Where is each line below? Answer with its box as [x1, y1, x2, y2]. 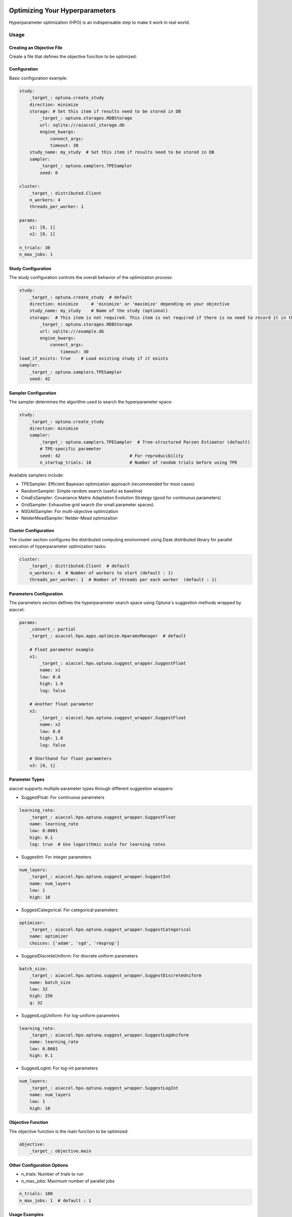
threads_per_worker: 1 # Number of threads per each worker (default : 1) [29, 577, 217, 583]
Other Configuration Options [9, 1162, 68, 1168]
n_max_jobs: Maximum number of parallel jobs [21, 1178, 115, 1184]
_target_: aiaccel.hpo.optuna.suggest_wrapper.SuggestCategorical [29, 927, 192, 932]
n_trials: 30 [19, 245, 51, 250]
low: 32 [29, 986, 48, 992]
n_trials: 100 [19, 1191, 53, 1197]
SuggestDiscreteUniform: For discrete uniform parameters [21, 953, 138, 959]
